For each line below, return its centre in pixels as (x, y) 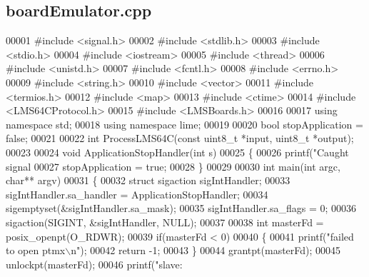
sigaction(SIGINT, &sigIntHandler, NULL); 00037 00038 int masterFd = (165, 222)
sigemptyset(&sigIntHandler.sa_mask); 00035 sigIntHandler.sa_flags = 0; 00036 (181, 208)
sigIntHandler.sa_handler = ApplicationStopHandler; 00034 (137, 194)
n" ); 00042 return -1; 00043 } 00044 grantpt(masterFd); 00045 (206, 250)
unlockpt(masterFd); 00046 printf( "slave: (94, 264)
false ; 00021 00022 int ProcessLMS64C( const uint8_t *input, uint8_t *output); (180, 138)
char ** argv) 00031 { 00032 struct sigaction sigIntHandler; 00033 (148, 180)
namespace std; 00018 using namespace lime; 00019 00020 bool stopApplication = (184, 124)
